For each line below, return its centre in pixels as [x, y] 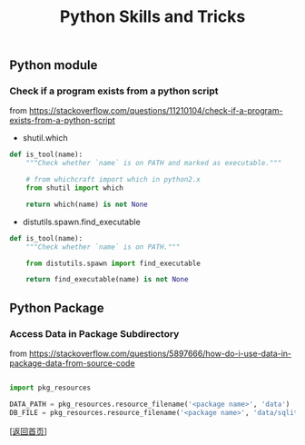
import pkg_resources [50, 388]
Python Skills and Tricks [152, 17]
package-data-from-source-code [72, 363]
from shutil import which [75, 188]
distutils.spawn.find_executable [81, 222]
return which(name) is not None [87, 204]
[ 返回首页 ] [29, 431]
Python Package [57, 307]
